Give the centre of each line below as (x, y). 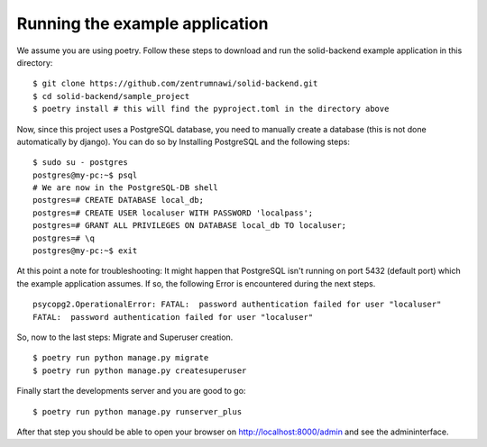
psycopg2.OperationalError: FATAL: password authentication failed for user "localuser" (237, 305)
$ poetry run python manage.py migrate (121, 358)
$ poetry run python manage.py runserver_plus (138, 411)
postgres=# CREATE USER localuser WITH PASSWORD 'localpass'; (173, 213)
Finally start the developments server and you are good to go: (131, 391)
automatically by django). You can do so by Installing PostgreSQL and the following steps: (184, 141)
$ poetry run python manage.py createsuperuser (140, 370)
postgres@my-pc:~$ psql (85, 175)
